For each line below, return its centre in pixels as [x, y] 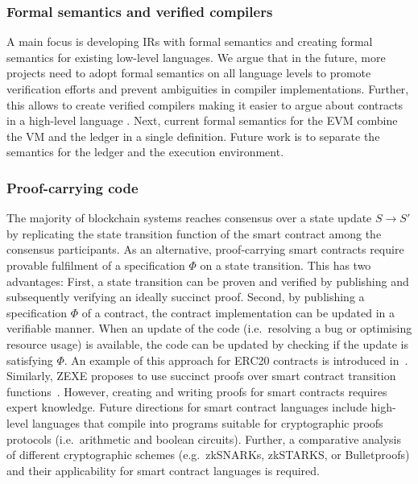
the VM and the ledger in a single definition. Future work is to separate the [193, 136]
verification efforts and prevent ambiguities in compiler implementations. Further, [208, 89]
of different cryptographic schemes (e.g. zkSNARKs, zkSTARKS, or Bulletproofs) [208, 455]
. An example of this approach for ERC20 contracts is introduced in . [236, 360]
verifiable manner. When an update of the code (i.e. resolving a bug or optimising [209, 328]
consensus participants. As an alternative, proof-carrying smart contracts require [205, 249]
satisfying [30, 360]
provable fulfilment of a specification [96, 265]
